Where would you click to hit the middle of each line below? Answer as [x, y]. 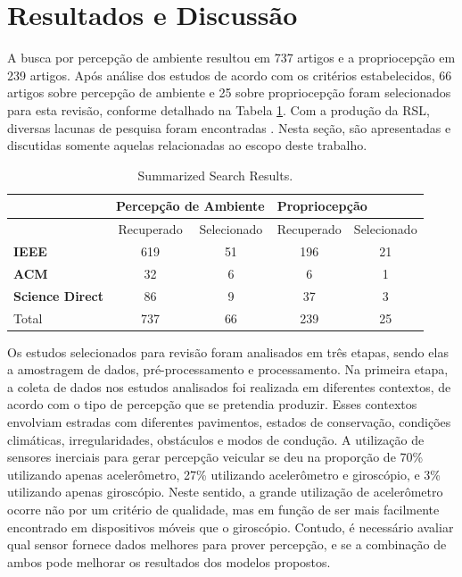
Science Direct [59, 295]
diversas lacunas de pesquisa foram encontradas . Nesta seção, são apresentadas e [229, 127]
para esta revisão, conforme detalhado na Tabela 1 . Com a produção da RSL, [219, 109]
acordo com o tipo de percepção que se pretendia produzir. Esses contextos [212, 404]
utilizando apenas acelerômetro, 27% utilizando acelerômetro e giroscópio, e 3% [224, 474]
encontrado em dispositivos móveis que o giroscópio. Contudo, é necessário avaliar [231, 527]
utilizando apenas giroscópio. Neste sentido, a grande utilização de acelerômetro [225, 492]
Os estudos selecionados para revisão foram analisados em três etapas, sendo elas [228, 351]
